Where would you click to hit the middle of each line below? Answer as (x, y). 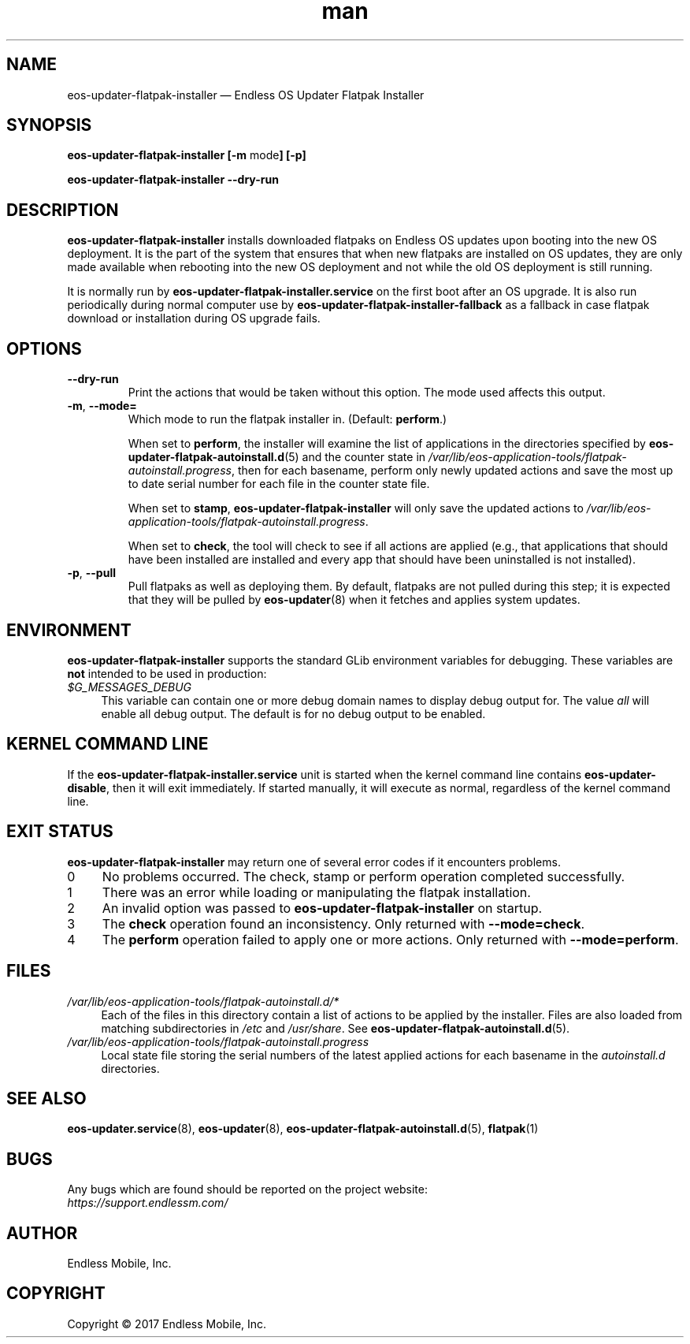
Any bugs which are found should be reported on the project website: (247, 1189)
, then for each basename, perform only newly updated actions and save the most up (452, 471)
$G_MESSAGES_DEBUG (130, 687)
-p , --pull (91, 573)
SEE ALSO (46, 1098)
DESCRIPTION (63, 210)
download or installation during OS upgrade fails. (194, 318)
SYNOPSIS (49, 125)
